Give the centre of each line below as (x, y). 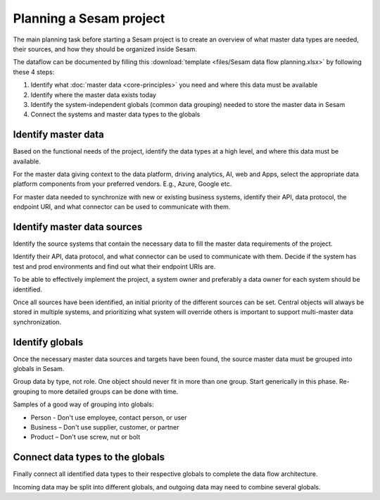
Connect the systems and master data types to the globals (115, 114)
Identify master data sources (78, 226)
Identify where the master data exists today (93, 94)
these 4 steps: (34, 72)
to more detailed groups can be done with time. (110, 392)
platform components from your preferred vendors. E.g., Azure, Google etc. (122, 184)
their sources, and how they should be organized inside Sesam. (105, 49)
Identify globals (48, 342)
